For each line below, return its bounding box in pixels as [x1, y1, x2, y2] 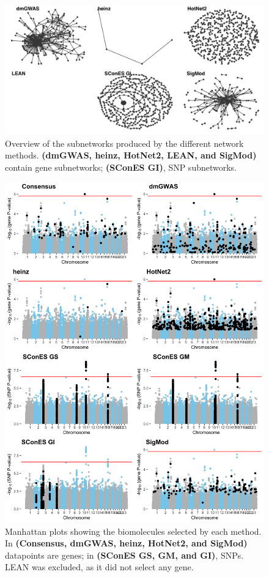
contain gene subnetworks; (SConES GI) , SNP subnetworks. [5, 160, 237, 173]
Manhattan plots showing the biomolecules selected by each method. [5, 524, 262, 537]
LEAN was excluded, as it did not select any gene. [5, 560, 194, 573]
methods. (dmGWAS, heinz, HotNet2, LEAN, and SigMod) [5, 149, 257, 162]
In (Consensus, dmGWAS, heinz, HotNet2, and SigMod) [5, 537, 248, 549]
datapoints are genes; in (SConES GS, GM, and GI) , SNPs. [5, 548, 244, 561]
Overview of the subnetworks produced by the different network [5, 136, 244, 149]
